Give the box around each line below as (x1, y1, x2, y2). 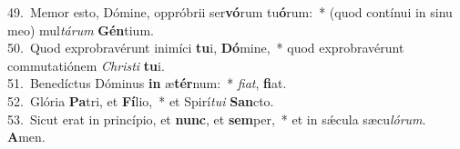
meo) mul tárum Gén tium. (7, 20, 154, 39)
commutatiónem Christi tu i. (7, 55, 165, 74)
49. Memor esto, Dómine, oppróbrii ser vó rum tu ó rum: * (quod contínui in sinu (7, 3, 453, 21)
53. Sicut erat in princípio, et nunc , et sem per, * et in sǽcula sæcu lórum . (7, 109, 426, 128)
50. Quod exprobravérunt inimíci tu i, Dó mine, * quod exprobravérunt (7, 38, 404, 57)
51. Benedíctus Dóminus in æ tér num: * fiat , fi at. (7, 74, 287, 93)
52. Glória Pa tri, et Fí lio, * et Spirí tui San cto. (7, 91, 274, 110)
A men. (7, 127, 46, 146)
